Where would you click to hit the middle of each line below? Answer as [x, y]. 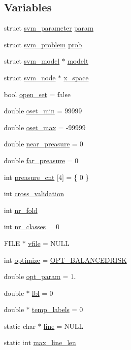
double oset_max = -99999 [45, 127]
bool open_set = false [37, 94]
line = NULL [64, 326]
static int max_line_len [40, 342]
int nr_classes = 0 [32, 227]
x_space [76, 77]
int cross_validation [34, 193]
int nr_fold [21, 210]
